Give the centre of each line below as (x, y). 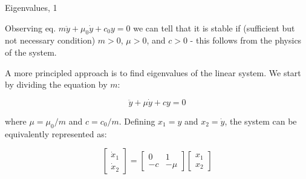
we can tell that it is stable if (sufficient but (214, 28)
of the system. (31, 52)
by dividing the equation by (56, 84)
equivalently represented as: (56, 133)
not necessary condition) (50, 40)
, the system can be (261, 121)
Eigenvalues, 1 (31, 7)
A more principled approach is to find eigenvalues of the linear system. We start (153, 72)
